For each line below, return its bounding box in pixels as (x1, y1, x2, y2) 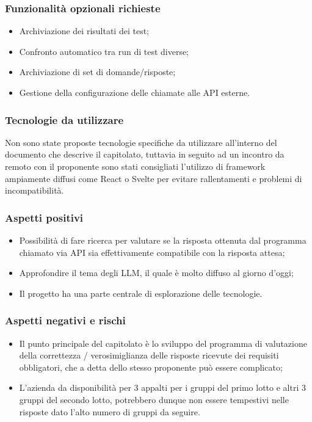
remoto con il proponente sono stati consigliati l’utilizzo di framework (5, 160, 266, 172)
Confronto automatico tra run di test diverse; (19, 45, 189, 57)
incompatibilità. (5, 184, 64, 197)
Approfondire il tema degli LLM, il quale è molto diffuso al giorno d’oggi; (19, 266, 294, 279)
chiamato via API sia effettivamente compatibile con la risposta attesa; (19, 246, 285, 258)
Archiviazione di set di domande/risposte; (19, 65, 176, 78)
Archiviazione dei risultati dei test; (19, 24, 149, 37)
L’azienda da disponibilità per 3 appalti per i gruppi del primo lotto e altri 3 (19, 381, 306, 394)
